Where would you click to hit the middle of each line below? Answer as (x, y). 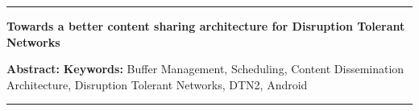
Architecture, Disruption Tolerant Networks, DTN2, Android (157, 84)
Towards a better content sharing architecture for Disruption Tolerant (206, 26)
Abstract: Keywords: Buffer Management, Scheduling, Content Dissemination (205, 69)
